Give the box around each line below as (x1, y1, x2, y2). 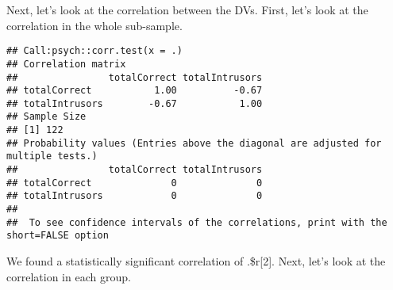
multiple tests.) (6, 151, 98, 162)
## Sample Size (6, 111, 87, 123)
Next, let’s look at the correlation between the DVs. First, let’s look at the (6, 2, 368, 17)
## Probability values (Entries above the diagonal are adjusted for (6, 137, 382, 149)
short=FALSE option (6, 230, 109, 242)
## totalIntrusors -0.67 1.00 (6, 97, 263, 109)
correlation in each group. (6, 268, 131, 284)
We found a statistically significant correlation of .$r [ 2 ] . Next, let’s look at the (6, 253, 386, 269)
